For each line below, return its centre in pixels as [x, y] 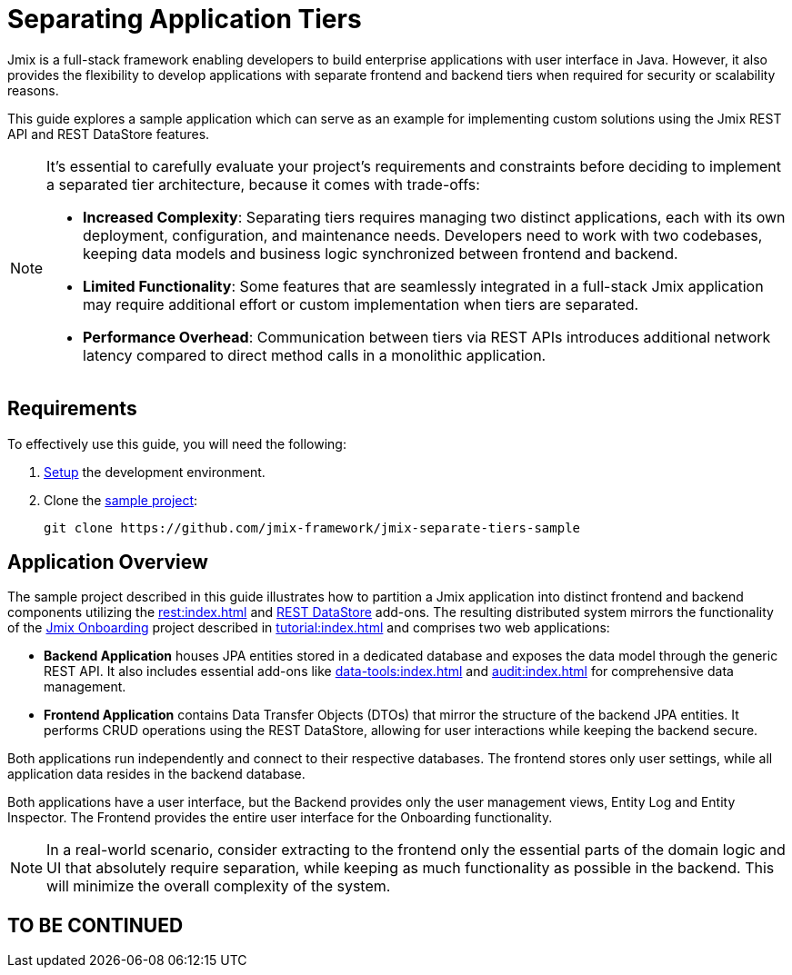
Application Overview [108, 562]
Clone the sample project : [121, 500]
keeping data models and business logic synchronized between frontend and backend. [381, 253]
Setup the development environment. [155, 472]
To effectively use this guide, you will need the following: [177, 443]
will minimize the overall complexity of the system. [219, 886]
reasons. [33, 90]
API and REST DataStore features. [109, 134]
